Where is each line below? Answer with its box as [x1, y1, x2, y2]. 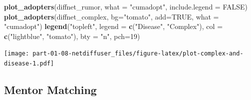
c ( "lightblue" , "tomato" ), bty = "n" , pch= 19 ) [4, 30, 140, 41]
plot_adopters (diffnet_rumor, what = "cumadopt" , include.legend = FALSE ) [4, 1, 248, 11]
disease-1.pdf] [4, 60, 54, 67]
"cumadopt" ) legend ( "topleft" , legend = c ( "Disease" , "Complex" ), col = [4, 21, 223, 31]
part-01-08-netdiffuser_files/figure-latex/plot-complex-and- [32, 50, 244, 57]
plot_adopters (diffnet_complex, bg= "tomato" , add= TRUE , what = [4, 11, 219, 21]
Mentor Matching [4, 82, 97, 97]
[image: [4, 50, 29, 57]
